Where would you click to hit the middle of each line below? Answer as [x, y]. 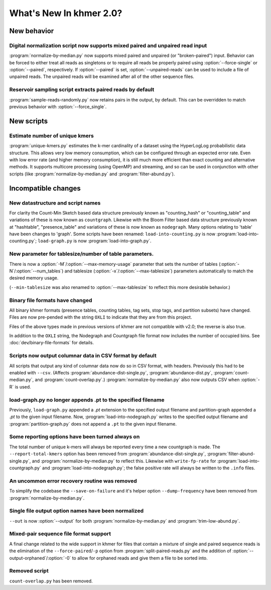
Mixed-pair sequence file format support [60, 534]
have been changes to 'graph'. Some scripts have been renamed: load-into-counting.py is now [112, 234]
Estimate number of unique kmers [51, 136]
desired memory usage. [34, 278]
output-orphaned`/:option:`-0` [40, 558]
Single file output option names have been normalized [77, 511]
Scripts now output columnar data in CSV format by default [83, 356]
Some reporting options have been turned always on [75, 437]
